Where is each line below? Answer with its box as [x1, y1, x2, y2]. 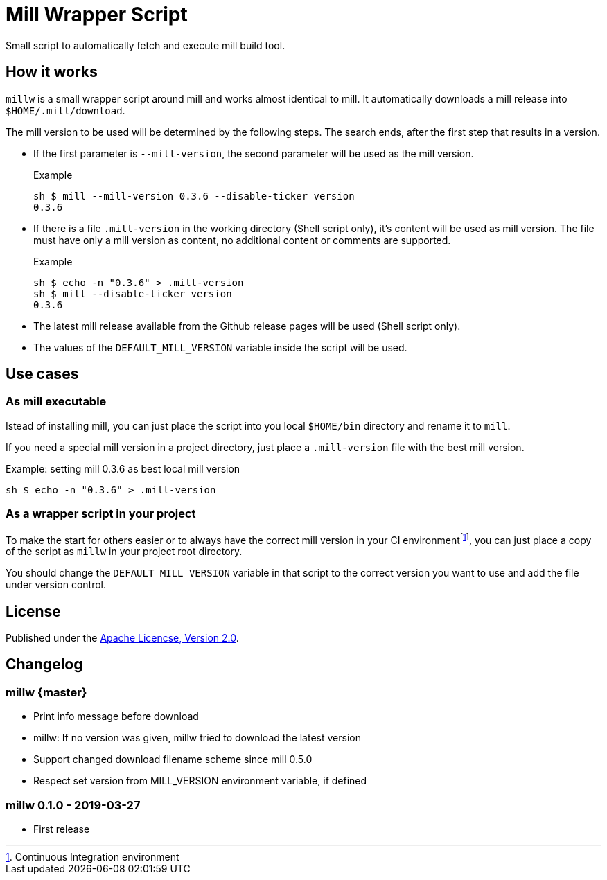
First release [33, 823, 90, 836]
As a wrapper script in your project [6, 507, 196, 521]
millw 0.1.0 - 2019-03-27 [6, 798, 141, 812]
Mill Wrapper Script [6, 3, 188, 26]
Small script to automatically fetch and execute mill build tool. [6, 39, 285, 51]
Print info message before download [33, 710, 199, 723]
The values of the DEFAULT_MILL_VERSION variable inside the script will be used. [33, 341, 407, 353]
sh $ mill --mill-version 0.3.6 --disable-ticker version [33, 190, 355, 202]
